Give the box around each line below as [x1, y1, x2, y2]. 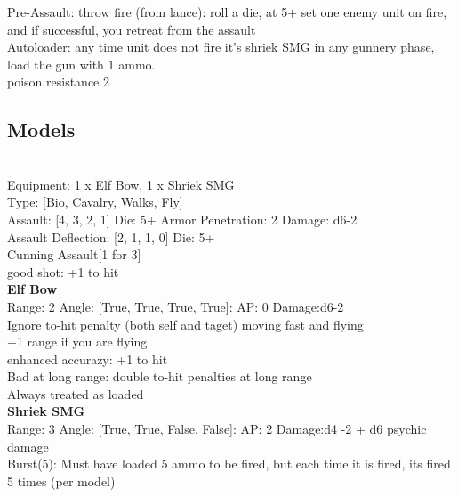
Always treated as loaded [7, 384, 144, 403]
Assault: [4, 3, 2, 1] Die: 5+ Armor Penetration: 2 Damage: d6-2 [7, 209, 358, 228]
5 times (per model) [7, 471, 116, 490]
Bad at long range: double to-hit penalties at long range [7, 367, 312, 386]
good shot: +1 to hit [7, 262, 119, 281]
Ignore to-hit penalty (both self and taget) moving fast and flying [7, 314, 364, 333]
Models [7, 116, 76, 143]
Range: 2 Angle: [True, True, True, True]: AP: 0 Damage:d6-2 [7, 297, 344, 315]
